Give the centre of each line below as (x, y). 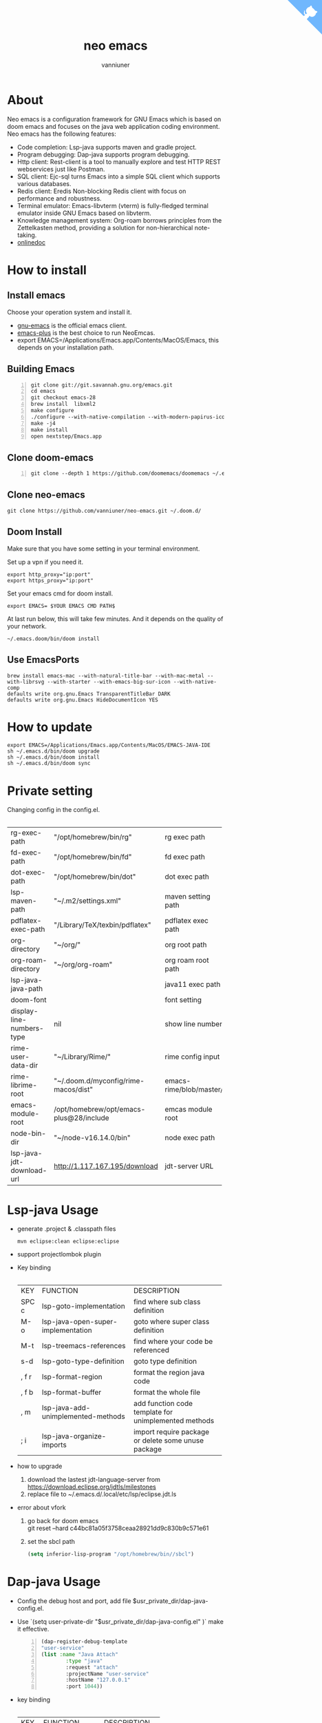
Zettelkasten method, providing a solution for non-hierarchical (105, 227)
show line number (193, 1024)
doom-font (29, 1000)
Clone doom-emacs (51, 457)
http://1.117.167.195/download (106, 1166)
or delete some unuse (169, 1440)
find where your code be (173, 1342)
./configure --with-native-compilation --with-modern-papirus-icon (129, 417)
